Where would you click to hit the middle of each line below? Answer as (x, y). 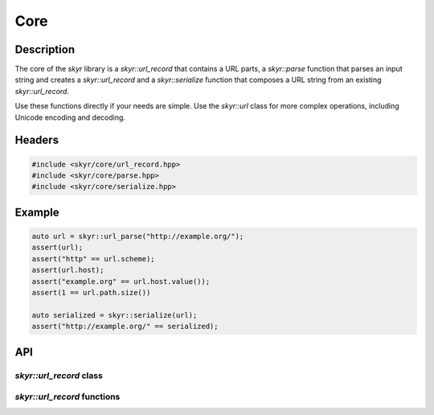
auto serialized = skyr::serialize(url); (115, 315)
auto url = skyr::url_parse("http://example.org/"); (138, 236)
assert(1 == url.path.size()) (91, 292)
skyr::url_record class (59, 376)
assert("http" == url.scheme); (94, 259)
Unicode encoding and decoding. (70, 117)
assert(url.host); (68, 270)
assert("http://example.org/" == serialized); (125, 327)
